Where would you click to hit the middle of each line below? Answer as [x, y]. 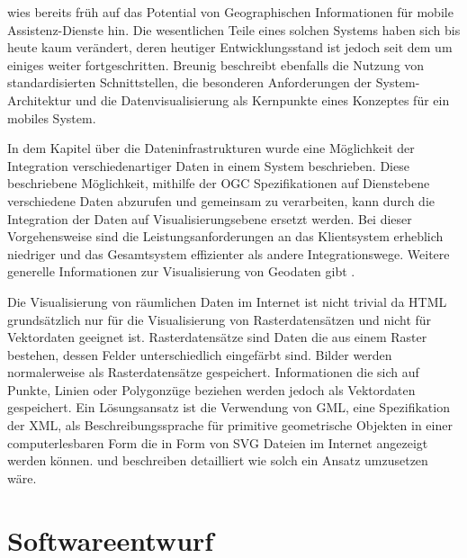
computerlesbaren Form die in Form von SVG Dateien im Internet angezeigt [218, 442]
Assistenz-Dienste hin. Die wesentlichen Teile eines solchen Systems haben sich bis [234, 29]
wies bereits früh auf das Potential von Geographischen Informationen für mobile [230, 12]
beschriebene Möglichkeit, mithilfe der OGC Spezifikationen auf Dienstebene [219, 183]
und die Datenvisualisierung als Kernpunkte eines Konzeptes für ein [262, 99]
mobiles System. [52, 117]
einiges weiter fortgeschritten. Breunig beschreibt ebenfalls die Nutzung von [216, 64]
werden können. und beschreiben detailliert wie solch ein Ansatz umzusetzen [218, 460]
